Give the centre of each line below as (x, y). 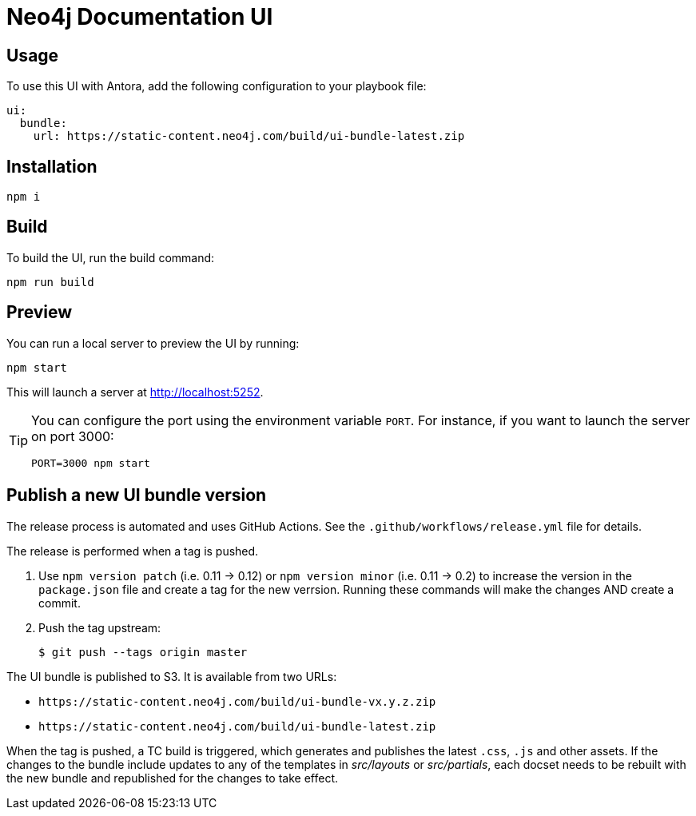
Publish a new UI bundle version (137, 496)
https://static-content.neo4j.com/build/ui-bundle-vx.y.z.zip (237, 701)
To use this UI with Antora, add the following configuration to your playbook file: (217, 86)
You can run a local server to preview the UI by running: (153, 343)
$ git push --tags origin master (143, 652)
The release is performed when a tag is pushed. (133, 551)
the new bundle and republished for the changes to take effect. (173, 778)
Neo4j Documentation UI (140, 17)
